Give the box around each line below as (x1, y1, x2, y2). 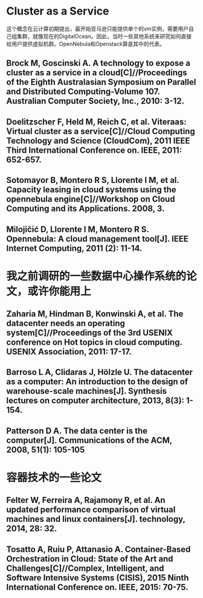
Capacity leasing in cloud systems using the (6, 185, 176, 195)
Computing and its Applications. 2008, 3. (6, 204, 165, 214)
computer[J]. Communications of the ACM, (6, 435, 172, 445)
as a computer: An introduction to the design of (6, 377, 188, 387)
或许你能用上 (27, 284, 92, 298)
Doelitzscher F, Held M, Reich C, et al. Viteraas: (6, 116, 187, 127)
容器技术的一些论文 (6, 471, 102, 485)
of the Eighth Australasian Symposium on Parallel (6, 77, 196, 87)
